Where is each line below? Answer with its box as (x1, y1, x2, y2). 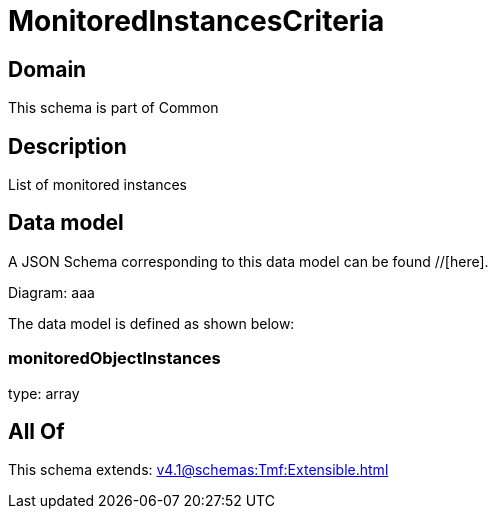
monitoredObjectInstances (8, 348, 221, 369)
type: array (8, 384, 80, 402)
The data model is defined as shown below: (8, 314, 295, 332)
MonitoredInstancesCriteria (8, 4, 385, 38)
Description (8, 133, 127, 159)
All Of (8, 419, 65, 445)
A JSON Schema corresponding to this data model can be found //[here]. (8, 252, 489, 270)
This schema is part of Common (8, 99, 219, 117)
